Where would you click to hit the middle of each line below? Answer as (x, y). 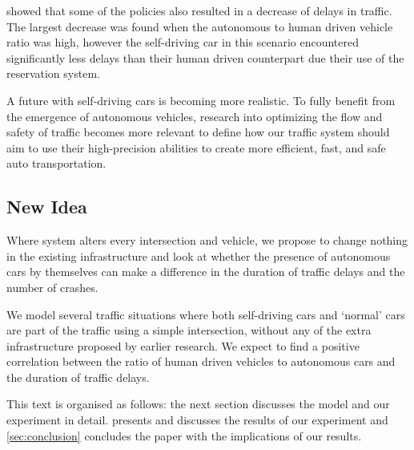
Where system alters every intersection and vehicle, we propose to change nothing (207, 240)
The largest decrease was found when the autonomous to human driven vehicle (200, 26)
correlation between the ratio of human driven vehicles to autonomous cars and (201, 361)
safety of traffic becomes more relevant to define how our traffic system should (198, 132)
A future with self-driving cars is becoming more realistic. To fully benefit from (201, 100)
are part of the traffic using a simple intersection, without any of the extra (189, 330)
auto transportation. (56, 163)
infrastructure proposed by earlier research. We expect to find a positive (183, 345)
